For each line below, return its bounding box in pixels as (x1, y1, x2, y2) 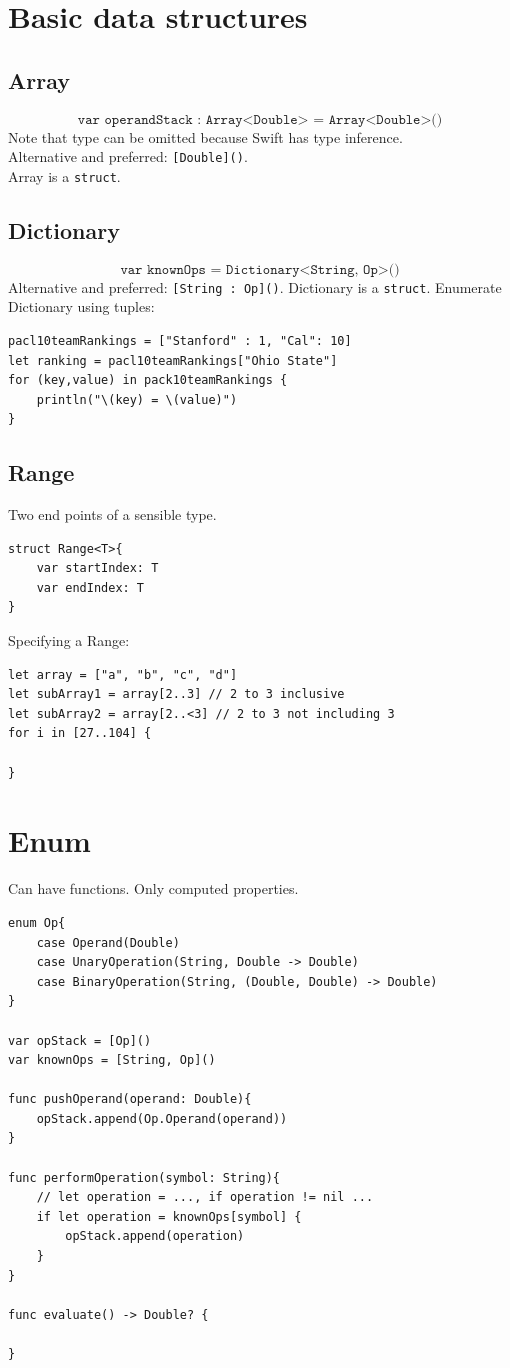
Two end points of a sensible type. (8, 504, 217, 525)
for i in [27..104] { (8, 726, 152, 741)
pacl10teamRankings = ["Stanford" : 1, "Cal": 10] (8, 333, 352, 348)
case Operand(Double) (36, 935, 180, 950)
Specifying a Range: (8, 630, 130, 651)
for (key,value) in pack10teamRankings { (8, 373, 288, 388)
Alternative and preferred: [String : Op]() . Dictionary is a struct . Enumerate (8, 276, 502, 297)
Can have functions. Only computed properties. (8, 878, 299, 899)
